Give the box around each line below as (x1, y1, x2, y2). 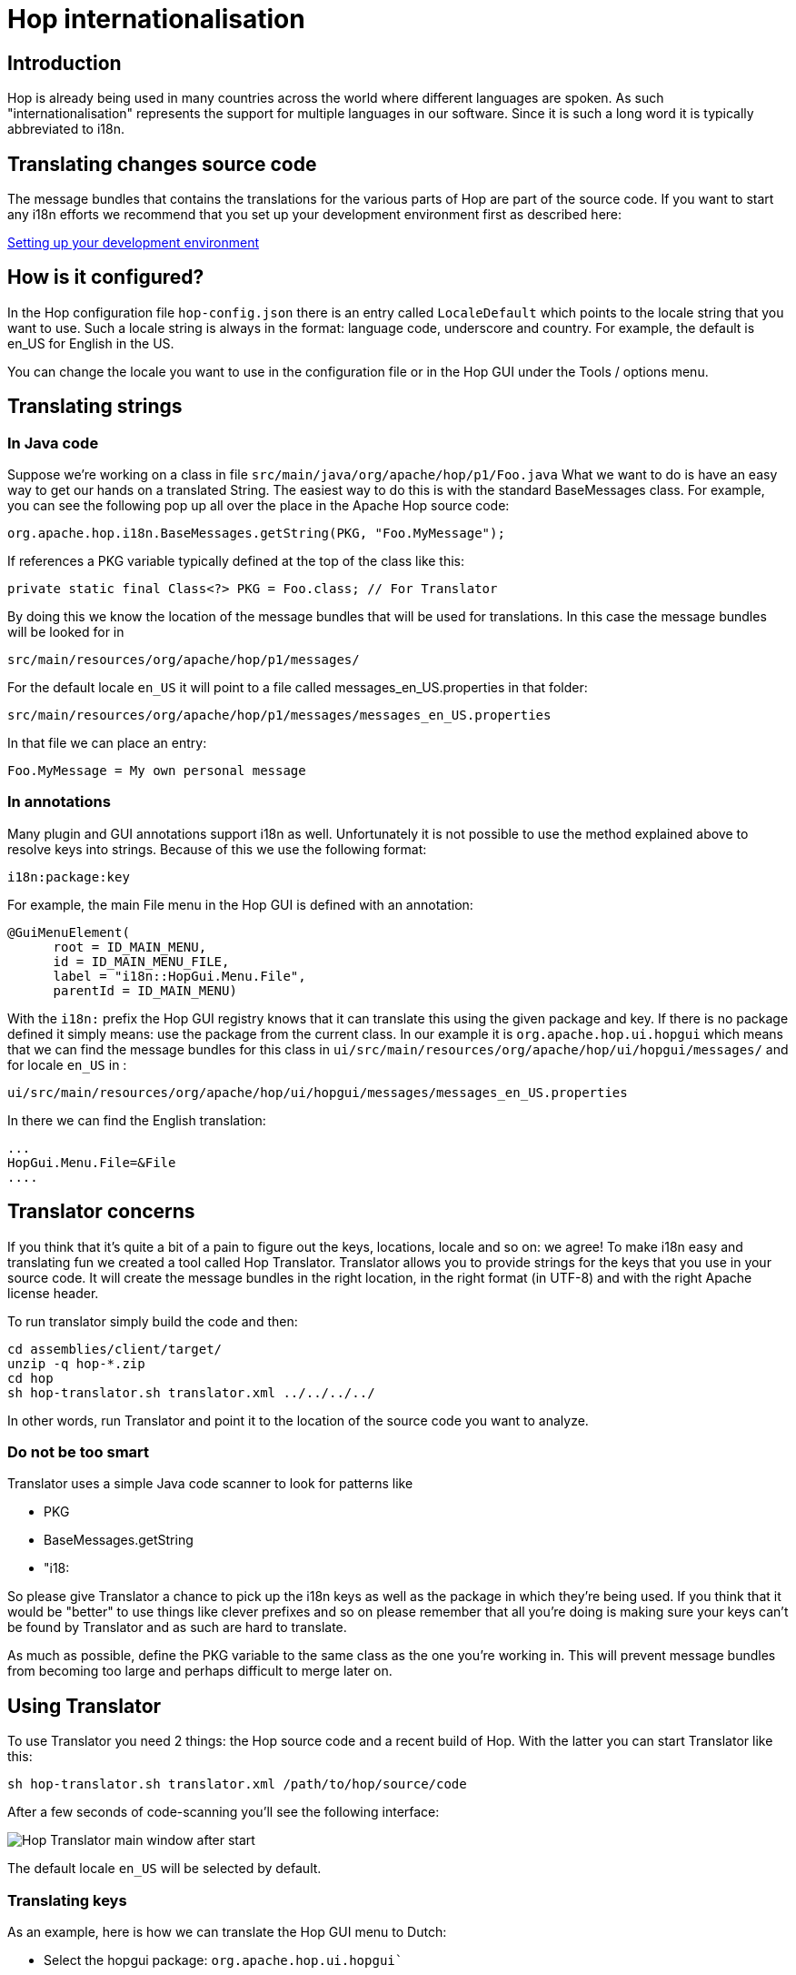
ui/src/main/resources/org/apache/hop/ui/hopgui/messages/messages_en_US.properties (7, 1084, 628, 1100)
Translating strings (7, 395, 183, 418)
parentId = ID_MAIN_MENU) (53, 982, 237, 998)
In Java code (7, 433, 99, 452)
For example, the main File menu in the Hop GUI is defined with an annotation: (7, 896, 473, 912)
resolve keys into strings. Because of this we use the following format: (7, 841, 427, 857)
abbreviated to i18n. (7, 121, 124, 137)
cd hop (7, 1370, 54, 1386)
